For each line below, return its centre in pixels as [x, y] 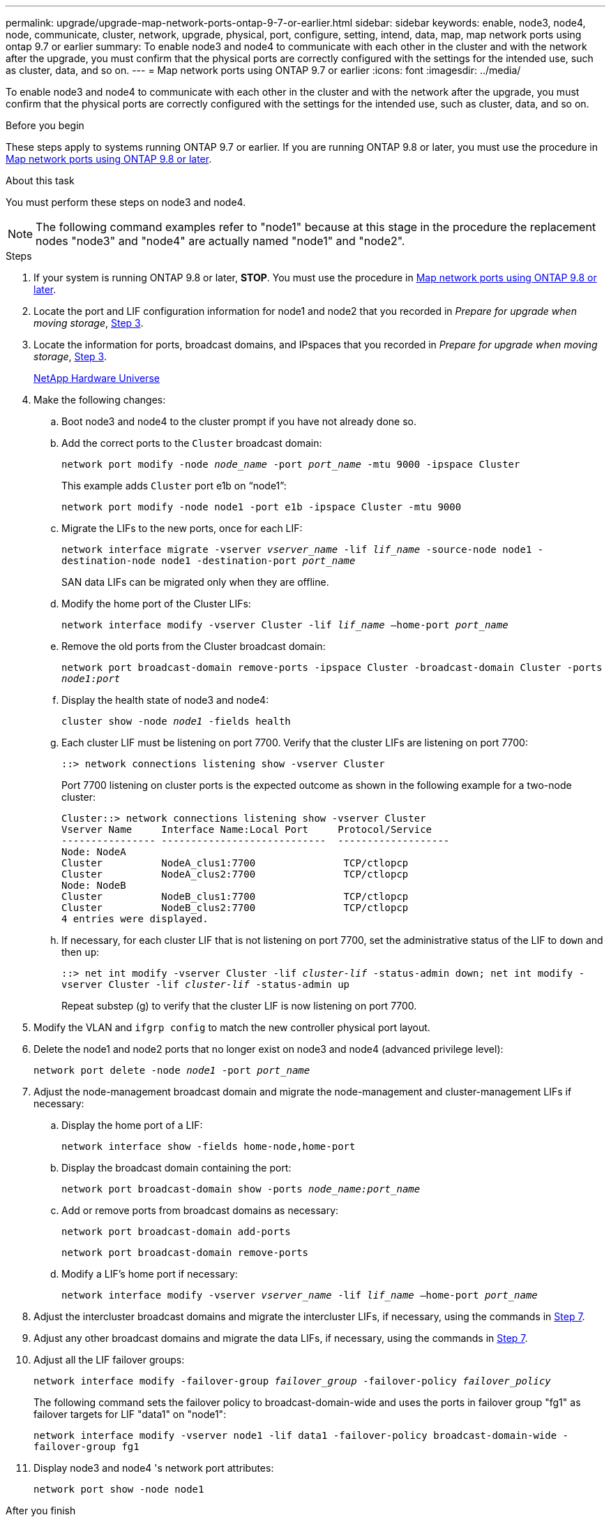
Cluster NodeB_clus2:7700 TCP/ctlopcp [235, 908]
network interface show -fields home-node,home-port [209, 1146]
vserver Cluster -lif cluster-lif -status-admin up [206, 984]
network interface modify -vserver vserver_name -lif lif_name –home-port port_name [300, 1295]
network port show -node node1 [119, 1489]
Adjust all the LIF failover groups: [109, 1360]
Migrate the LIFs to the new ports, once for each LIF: [182, 528]
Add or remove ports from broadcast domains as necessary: [200, 1210]
